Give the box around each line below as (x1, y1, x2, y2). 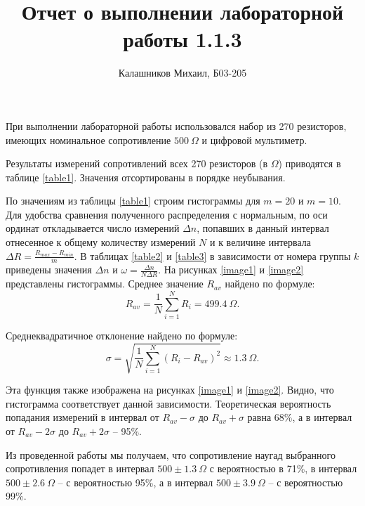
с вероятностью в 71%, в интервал (209, 461, 357, 476)
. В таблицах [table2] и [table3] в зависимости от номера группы (74, 248, 351, 263)
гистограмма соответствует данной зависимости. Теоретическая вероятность (6, 396, 331, 410)
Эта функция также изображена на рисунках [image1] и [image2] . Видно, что (6, 382, 334, 397)
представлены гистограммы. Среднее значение (6, 276, 204, 291)
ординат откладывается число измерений (6, 221, 180, 235)
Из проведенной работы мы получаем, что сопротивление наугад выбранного (6, 447, 336, 462)
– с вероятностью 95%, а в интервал (58, 474, 213, 489)
